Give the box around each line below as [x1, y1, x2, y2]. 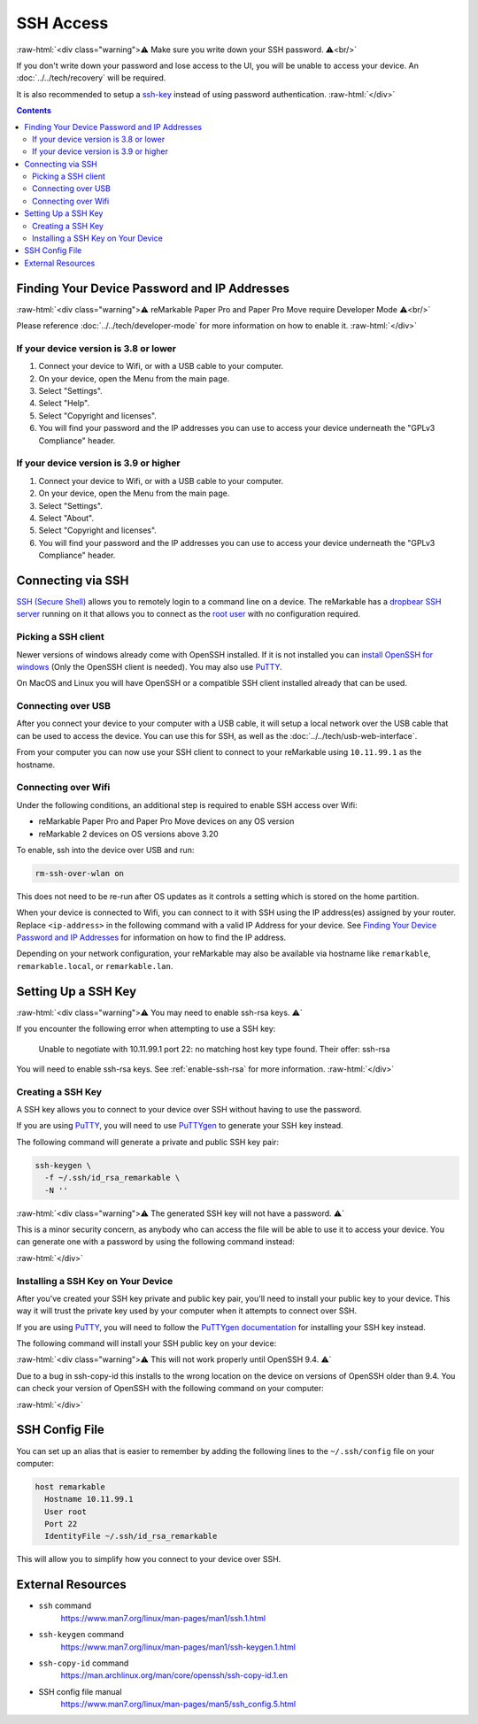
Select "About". [38, 512, 95, 523]
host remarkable [35, 1482, 106, 1491]
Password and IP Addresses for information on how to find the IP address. [16, 932, 287, 943]
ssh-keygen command [38, 1629, 124, 1640]
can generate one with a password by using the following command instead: [16, 1236, 296, 1247]
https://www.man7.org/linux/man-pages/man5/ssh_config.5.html [60, 1699, 297, 1710]
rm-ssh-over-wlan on [35, 868, 124, 878]
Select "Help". [38, 398, 90, 409]
